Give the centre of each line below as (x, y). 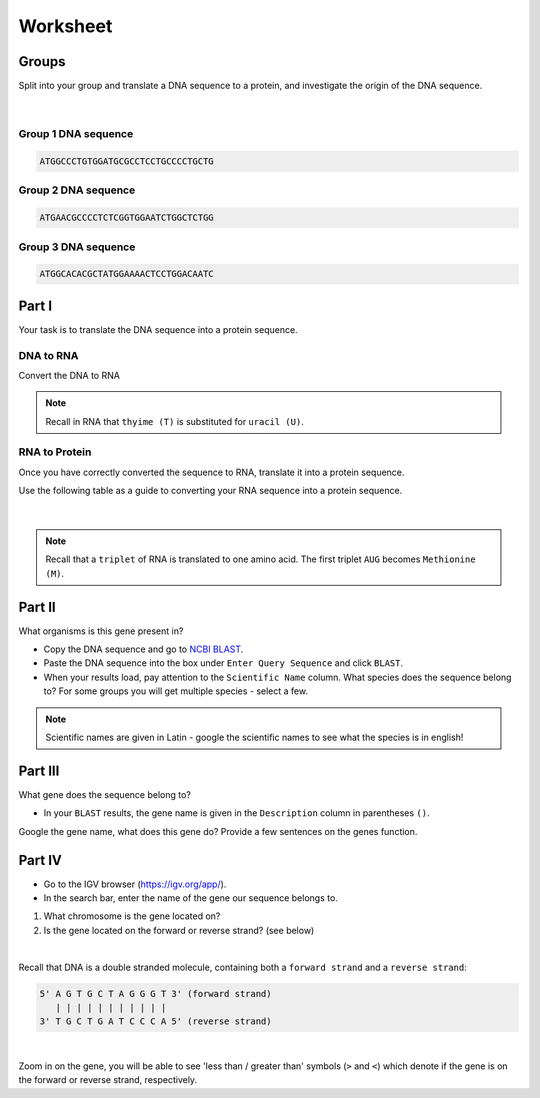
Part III (39, 770)
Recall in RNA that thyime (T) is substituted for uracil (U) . (174, 421)
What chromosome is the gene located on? (132, 916)
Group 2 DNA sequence (77, 190)
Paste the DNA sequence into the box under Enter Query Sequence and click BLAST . (223, 663)
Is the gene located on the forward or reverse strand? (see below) (179, 930)
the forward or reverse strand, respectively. (108, 1080)
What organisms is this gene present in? (101, 631)
